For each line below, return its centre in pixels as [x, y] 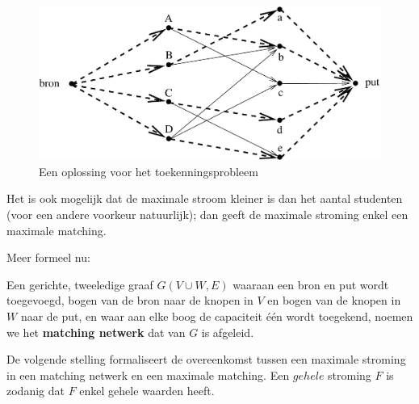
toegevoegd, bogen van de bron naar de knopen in [130, 300]
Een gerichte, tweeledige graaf [80, 284]
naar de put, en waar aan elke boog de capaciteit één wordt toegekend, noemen [217, 316]
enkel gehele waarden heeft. [147, 391]
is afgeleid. [228, 332]
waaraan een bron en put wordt [311, 284]
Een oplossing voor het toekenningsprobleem [149, 171]
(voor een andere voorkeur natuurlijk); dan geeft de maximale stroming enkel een [207, 215]
